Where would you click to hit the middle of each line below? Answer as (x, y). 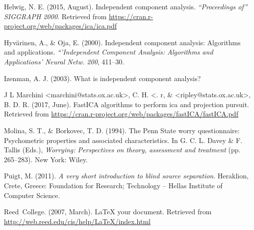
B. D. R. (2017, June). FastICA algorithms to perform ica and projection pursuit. (127, 104)
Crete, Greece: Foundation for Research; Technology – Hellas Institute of (113, 185)
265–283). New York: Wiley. (46, 159)
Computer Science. (32, 195)
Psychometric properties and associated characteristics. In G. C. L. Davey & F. (123, 140)
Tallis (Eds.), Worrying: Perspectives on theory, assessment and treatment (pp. (122, 150)
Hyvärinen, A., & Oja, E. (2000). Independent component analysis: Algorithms (122, 42)
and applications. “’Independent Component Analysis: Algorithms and (109, 52)
